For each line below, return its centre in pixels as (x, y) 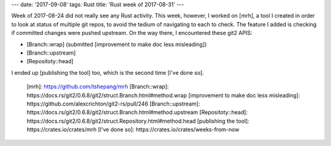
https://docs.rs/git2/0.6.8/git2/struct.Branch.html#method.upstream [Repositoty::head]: (137, 112)
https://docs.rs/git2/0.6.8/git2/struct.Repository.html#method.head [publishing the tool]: (138, 121)
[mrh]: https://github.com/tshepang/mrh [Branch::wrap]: (98, 86)
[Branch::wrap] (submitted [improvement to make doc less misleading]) (117, 44)
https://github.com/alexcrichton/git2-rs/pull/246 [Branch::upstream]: (113, 104)
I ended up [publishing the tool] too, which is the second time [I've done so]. (108, 72)
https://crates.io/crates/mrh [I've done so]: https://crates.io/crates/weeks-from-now (133, 129)
